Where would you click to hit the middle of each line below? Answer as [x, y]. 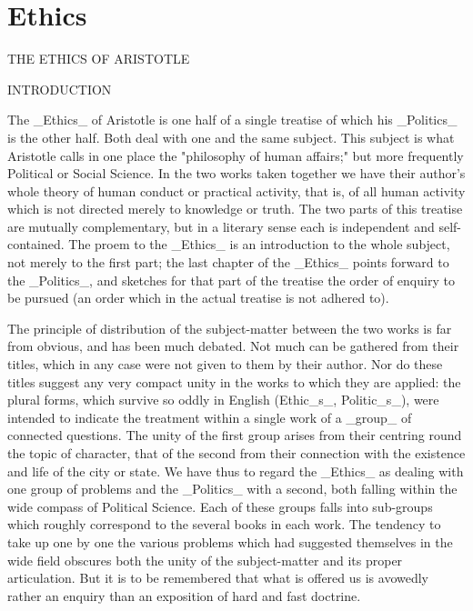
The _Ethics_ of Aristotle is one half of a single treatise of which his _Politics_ [232, 120]
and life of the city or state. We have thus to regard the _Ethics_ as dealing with [236, 471]
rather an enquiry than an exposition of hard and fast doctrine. [184, 595]
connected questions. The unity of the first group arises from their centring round [235, 435]
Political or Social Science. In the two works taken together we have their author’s [236, 173]
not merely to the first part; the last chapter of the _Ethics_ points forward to [228, 262]
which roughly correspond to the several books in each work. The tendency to [224, 524]
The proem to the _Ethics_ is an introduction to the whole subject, [259, 244]
